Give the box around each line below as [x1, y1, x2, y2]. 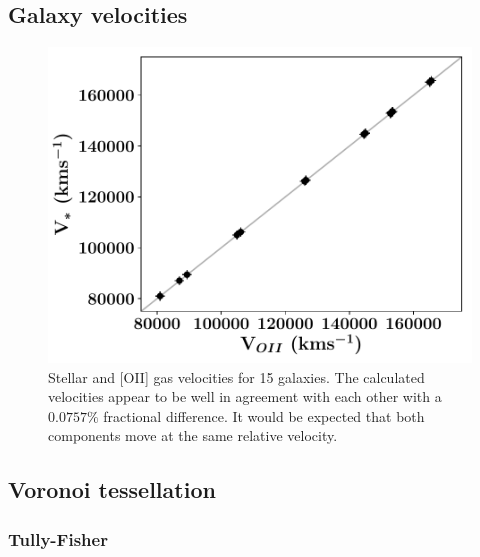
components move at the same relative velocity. [48, 425, 338, 446]
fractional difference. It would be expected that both [103, 405, 425, 426]
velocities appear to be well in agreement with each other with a [48, 386, 442, 407]
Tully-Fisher [8, 526, 108, 551]
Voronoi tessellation [8, 474, 216, 505]
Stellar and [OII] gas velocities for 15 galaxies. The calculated [48, 366, 425, 387]
